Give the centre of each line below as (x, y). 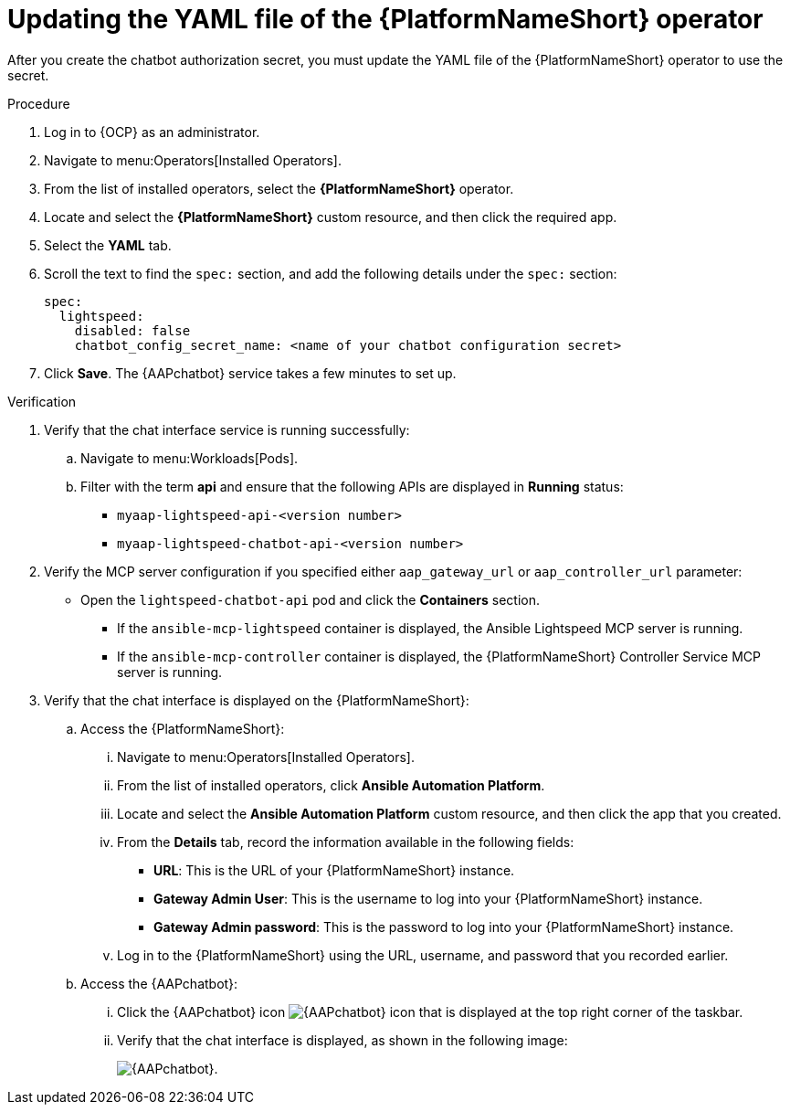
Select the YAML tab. (108, 245)
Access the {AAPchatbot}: (159, 983)
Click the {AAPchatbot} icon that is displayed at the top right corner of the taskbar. (430, 1011)
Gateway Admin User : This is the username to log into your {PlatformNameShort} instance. (428, 898)
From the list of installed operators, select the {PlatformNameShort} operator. (279, 188)
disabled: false (132, 330)
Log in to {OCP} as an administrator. (152, 132)
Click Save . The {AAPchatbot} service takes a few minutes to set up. (250, 373)
